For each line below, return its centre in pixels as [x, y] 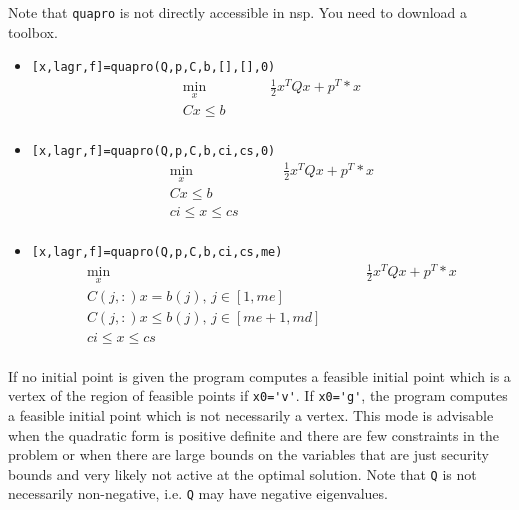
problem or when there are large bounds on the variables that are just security [248, 454]
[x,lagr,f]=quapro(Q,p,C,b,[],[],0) [153, 67]
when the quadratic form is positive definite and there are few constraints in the [253, 434]
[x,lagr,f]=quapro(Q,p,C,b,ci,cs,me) [157, 252]
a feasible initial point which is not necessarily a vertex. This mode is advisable [251, 415]
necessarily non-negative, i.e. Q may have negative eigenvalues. [198, 493]
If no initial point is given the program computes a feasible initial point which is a [259, 375]
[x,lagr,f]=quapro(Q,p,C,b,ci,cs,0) [153, 150]
